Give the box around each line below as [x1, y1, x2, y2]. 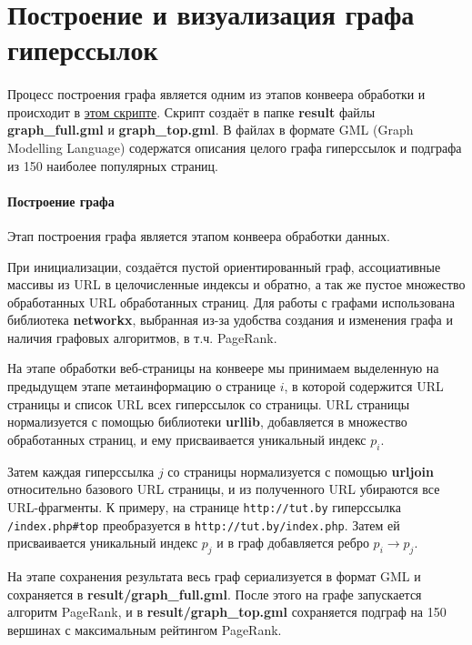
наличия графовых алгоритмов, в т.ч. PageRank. [7, 328, 277, 347]
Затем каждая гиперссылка [7, 461, 155, 480]
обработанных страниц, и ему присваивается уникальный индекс [7, 429, 367, 448]
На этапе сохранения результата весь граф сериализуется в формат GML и [7, 566, 421, 585]
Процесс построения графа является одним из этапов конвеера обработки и [7, 85, 426, 104]
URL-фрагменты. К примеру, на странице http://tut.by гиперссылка [7, 497, 401, 516]
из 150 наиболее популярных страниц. [7, 156, 218, 175]
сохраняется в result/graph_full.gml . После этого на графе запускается [7, 584, 422, 603]
